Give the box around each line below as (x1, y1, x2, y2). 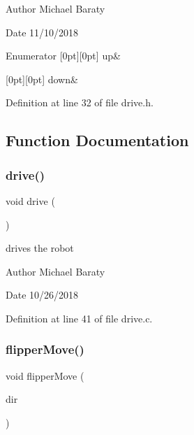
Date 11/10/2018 (6, 24, 79, 39)
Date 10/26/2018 (6, 287, 79, 302)
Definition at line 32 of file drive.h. (6, 95, 154, 110)
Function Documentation (6, 129, 189, 151)
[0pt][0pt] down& (6, 71, 78, 86)
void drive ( (6, 193, 55, 208)
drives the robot (6, 241, 74, 255)
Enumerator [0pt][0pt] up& (6, 48, 121, 63)
